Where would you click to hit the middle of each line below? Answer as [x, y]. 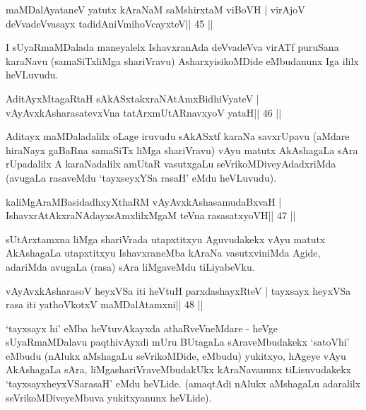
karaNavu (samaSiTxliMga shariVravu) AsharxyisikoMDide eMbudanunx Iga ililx [182, 60]
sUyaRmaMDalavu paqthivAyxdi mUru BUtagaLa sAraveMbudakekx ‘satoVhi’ [178, 342]
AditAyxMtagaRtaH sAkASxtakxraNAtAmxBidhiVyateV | [132, 98]
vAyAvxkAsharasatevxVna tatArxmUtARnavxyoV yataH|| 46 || [144, 112]
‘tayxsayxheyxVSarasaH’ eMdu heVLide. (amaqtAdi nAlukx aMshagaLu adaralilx [183, 383]
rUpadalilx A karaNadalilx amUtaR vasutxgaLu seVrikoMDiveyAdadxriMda [171, 164]
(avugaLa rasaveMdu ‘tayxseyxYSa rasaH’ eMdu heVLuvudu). [141, 177]
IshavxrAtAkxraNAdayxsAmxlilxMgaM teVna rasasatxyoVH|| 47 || [151, 215]
